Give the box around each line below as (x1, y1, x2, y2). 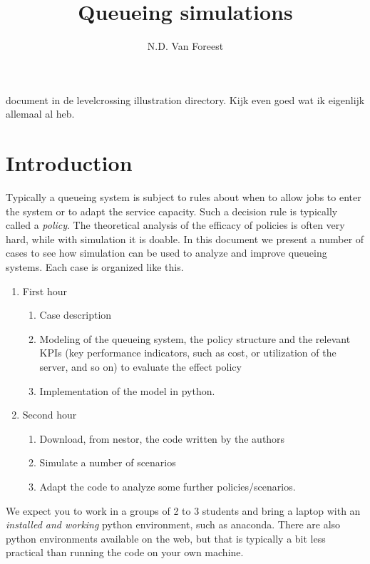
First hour (22, 283, 67, 298)
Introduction (6, 148, 133, 178)
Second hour (22, 407, 77, 422)
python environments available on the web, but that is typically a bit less (6, 530, 326, 545)
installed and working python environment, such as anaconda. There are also (6, 517, 341, 532)
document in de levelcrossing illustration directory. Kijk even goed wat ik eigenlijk (6, 92, 365, 107)
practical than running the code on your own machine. (6, 545, 244, 560)
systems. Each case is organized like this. (6, 260, 184, 274)
